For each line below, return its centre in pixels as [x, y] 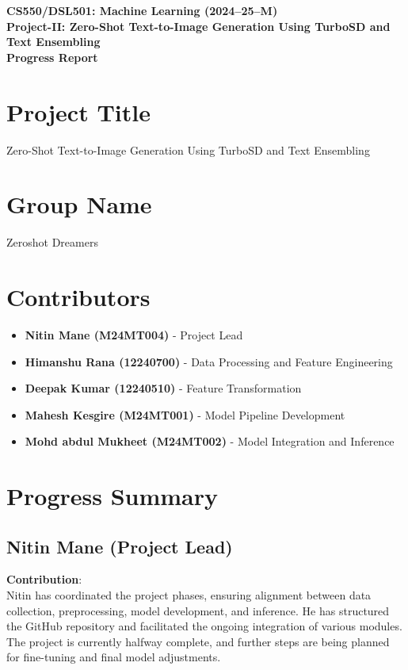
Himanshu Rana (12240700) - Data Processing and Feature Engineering [209, 361]
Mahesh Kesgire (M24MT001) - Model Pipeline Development [185, 414]
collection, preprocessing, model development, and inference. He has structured [198, 610]
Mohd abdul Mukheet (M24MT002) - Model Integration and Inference [210, 441]
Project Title [78, 111]
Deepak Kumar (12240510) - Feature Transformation [163, 388]
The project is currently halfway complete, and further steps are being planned [198, 641]
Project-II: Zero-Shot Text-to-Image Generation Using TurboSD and [198, 26]
